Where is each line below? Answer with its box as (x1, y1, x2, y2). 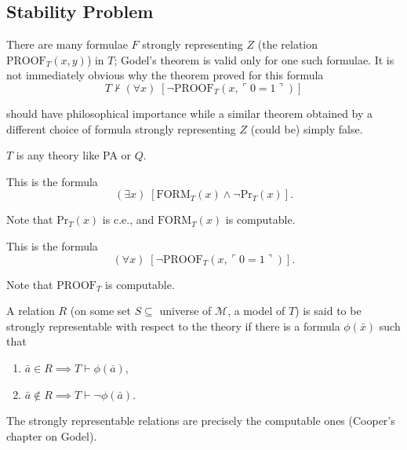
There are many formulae (6, 36, 128, 53)
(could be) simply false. (250, 120, 363, 137)
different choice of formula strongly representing (6, 120, 236, 137)
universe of (159, 302, 212, 319)
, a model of (227, 302, 285, 319)
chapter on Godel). (6, 427, 97, 444)
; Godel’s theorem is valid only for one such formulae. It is (114, 51, 394, 68)
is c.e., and (102, 211, 154, 228)
